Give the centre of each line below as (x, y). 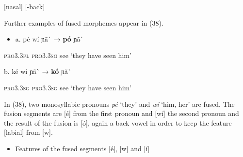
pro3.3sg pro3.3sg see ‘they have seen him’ (68, 87)
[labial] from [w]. (28, 132)
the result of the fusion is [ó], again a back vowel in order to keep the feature (118, 122)
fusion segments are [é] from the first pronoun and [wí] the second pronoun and (121, 113)
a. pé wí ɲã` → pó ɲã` (49, 39)
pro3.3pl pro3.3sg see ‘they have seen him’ (68, 55)
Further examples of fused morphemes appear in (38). (84, 22)
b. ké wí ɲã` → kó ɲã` (38, 71)
